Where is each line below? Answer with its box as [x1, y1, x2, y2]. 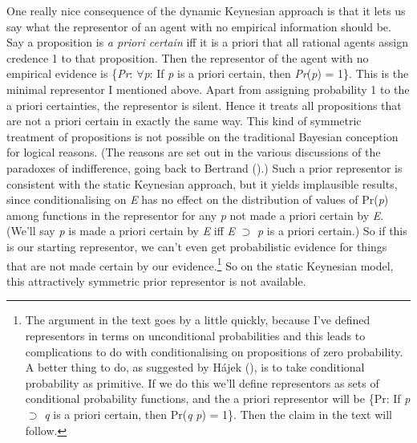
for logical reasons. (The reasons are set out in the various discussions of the [6, 144, 381, 161]
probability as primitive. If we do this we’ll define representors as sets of [25, 374, 379, 391]
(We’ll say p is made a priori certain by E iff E [6, 222, 236, 239]
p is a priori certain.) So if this [257, 222, 407, 239]
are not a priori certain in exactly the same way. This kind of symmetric [6, 112, 362, 129]
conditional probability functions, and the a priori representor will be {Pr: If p [25, 390, 411, 407]
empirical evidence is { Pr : [6, 65, 133, 82]
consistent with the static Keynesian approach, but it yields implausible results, [6, 175, 398, 192]
